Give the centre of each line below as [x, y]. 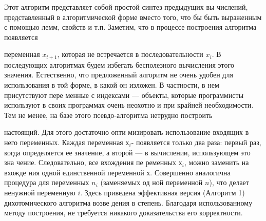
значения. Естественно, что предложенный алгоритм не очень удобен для [119, 75]
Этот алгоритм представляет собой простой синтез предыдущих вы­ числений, [126, 7]
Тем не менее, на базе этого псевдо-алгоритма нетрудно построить [108, 115]
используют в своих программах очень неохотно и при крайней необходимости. [129, 105]
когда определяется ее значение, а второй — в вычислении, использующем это [127, 152]
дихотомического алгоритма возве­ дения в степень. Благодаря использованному [128, 202]
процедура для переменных [47, 182]
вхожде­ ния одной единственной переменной [74, 172]
